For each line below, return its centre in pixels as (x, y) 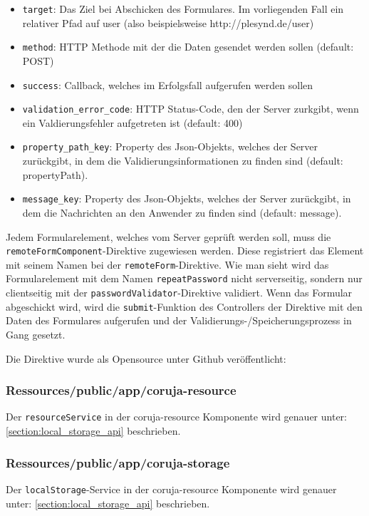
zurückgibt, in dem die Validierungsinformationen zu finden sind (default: (183, 161)
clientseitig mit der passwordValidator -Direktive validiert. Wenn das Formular (179, 293)
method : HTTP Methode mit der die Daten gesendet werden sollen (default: (188, 47)
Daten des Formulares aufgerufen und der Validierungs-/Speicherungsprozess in (179, 320)
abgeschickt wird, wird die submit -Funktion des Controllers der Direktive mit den (184, 306)
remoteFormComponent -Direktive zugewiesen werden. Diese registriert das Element (185, 251)
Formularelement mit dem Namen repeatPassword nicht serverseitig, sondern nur (184, 278)
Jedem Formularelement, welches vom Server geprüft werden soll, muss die (168, 236)
